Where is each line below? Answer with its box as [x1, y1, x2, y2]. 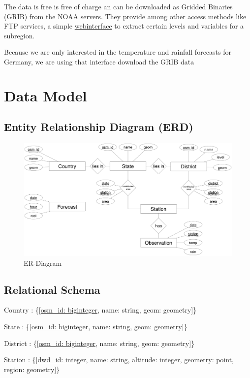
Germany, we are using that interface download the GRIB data [4, 56, 194, 66]
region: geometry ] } [4, 364, 60, 374]
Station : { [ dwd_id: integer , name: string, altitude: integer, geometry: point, [4, 354, 234, 365]
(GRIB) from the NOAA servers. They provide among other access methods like [4, 11, 247, 21]
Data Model [4, 85, 87, 105]
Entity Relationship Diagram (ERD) [4, 119, 193, 134]
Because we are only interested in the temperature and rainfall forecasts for [4, 47, 231, 57]
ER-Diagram [24, 257, 62, 268]
